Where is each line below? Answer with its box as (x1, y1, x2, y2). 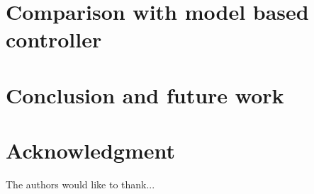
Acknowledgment (6, 136, 175, 165)
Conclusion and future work (6, 80, 284, 109)
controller (6, 25, 102, 54)
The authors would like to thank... (6, 177, 155, 192)
